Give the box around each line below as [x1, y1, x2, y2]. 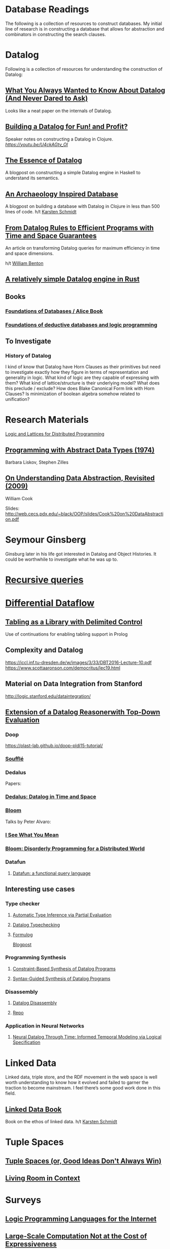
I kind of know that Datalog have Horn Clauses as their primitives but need [5, 364, 161, 370]
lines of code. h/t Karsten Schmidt [5, 209, 77, 215]
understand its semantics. [5, 175, 59, 181]
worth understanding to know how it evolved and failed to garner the [5, 1079, 149, 1085]
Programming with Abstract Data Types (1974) [5, 446, 155, 454]
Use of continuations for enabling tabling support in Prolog [5, 631, 128, 637]
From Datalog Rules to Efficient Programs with [5, 223, 154, 232]
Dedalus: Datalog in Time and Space [5, 793, 96, 800]
